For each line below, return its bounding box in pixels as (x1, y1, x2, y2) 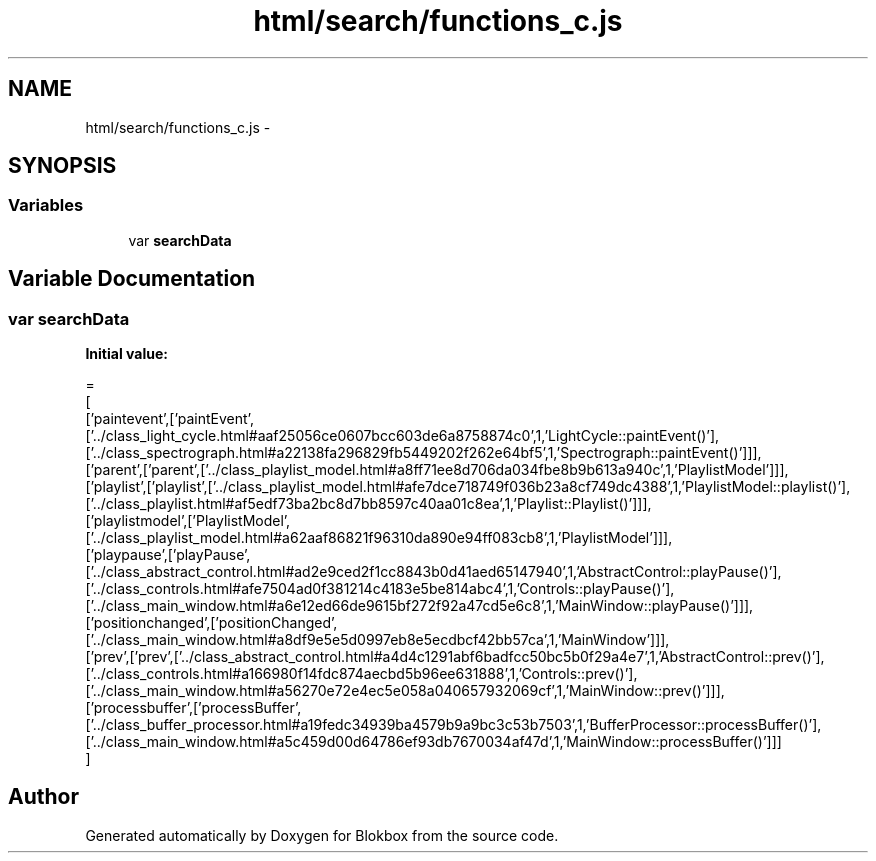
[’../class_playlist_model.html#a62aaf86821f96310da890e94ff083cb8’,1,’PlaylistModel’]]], (85, 529, 673, 547)
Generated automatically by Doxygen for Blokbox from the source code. (85, 826, 559, 844)
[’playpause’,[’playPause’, (85, 546, 251, 564)
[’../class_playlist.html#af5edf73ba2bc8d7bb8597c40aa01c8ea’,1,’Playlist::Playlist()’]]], (85, 495, 652, 513)
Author (8, 784, 79, 810)
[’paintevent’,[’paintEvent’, (85, 410, 254, 428)
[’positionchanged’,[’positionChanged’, (85, 614, 338, 632)
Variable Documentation (8, 266, 256, 292)
